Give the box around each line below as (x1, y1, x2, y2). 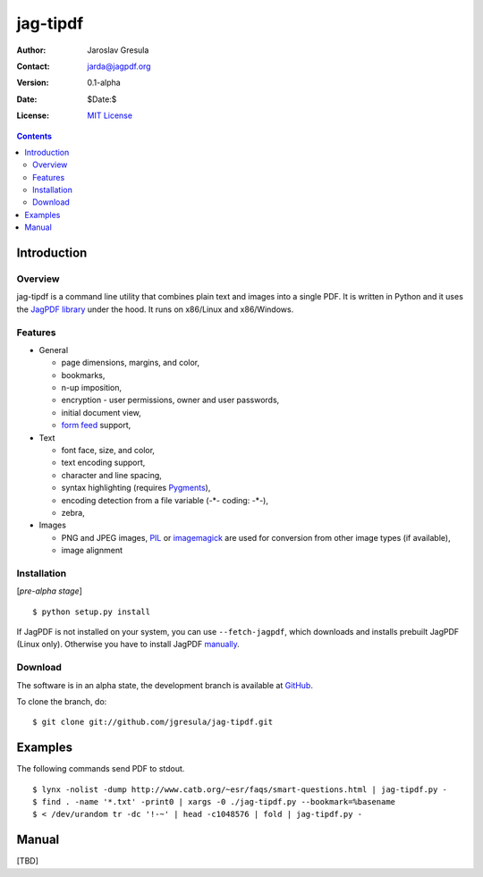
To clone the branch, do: (16, 696, 107, 707)
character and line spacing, (61, 469, 163, 480)
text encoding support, (61, 457, 146, 468)
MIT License (87, 110, 133, 121)
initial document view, (61, 407, 142, 417)
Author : (16, 45, 47, 55)
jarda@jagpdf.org (87, 61, 151, 72)
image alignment (61, 545, 123, 556)
